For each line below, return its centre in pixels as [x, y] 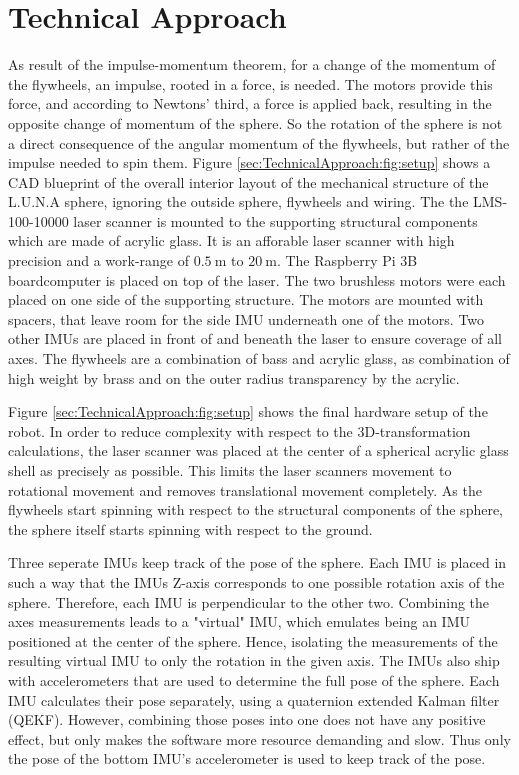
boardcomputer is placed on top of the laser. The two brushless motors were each [257, 279]
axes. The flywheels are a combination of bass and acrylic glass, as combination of [259, 358]
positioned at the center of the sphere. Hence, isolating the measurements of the [253, 640]
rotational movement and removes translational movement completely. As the [245, 489]
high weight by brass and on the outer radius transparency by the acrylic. [234, 377]
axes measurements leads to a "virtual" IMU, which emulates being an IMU [239, 621]
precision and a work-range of [99, 260]
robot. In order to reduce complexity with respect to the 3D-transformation [239, 430]
